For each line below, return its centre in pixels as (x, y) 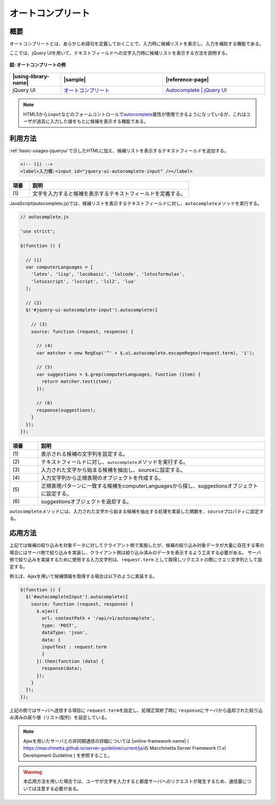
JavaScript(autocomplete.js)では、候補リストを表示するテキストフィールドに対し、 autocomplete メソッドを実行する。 (136, 203)
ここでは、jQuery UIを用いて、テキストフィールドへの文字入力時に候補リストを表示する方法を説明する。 (120, 53)
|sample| (75, 80)
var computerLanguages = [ (60, 267)
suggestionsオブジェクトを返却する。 (87, 501)
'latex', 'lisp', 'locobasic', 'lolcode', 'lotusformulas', (108, 274)
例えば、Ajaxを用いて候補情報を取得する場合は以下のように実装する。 (84, 576)
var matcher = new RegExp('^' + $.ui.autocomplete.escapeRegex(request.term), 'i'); (146, 353)
